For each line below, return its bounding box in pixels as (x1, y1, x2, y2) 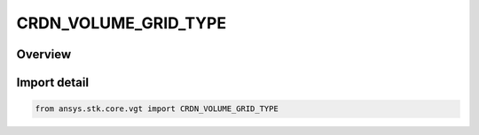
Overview (16, 47, 72, 62)
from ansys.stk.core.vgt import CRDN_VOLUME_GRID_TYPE (35, 104, 279, 114)
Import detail (16, 75, 89, 90)
